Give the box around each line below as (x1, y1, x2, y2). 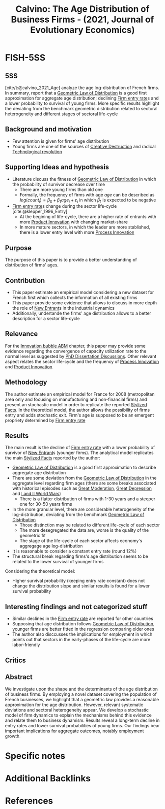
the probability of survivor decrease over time (12, 181, 105, 187)
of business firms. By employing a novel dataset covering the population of (5, 691, 157, 697)
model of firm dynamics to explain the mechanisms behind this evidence (5, 712, 152, 718)
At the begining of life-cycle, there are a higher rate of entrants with (19, 214, 157, 220)
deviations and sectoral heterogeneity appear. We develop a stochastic (5, 707, 149, 712)
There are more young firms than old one (19, 186, 103, 193)
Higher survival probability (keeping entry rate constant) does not (12, 578, 145, 584)
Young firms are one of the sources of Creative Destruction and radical (12, 143, 156, 149)
